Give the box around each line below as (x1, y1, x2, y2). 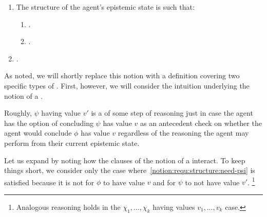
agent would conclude (4, 127, 72, 138)
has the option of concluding (4, 117, 93, 128)
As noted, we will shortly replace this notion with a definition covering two (4, 70, 240, 81)
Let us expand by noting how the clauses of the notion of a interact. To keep (4, 155, 245, 165)
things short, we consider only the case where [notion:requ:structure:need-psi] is (4, 165, 255, 176)
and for (153, 177, 176, 187)
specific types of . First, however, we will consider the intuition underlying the (4, 80, 250, 91)
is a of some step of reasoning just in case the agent (91, 107, 253, 118)
